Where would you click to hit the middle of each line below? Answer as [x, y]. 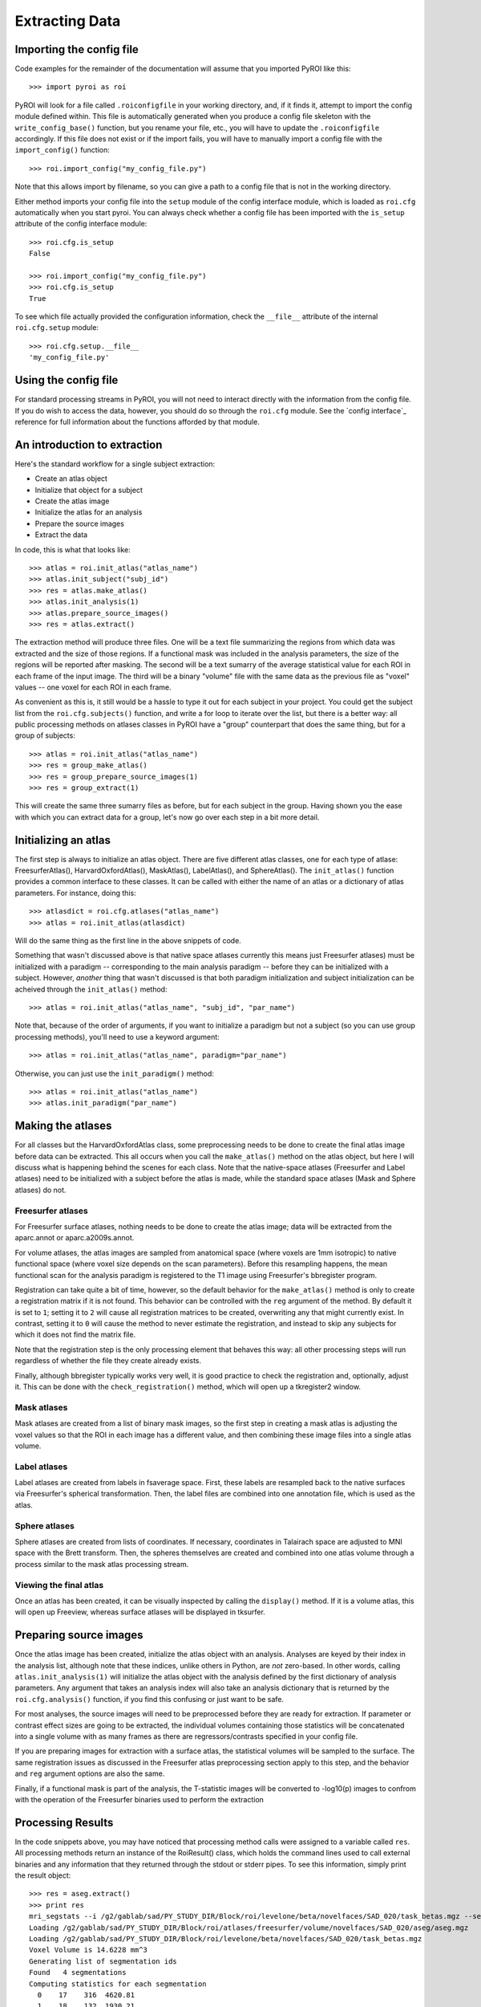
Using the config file [67, 380]
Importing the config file [77, 49]
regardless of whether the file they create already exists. [108, 1361]
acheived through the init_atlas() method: [91, 989]
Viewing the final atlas [59, 1585]
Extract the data [61, 535]
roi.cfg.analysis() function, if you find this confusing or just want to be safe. [150, 1699]
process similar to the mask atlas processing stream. [102, 1564]
